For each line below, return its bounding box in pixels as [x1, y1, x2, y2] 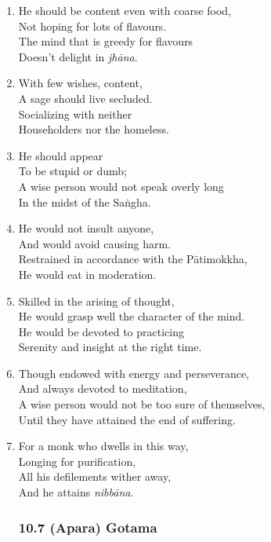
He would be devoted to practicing [18, 323, 185, 339]
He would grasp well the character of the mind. [18, 308, 245, 324]
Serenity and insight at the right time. [18, 339, 202, 355]
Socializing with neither [18, 105, 132, 122]
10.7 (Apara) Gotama [18, 517, 157, 537]
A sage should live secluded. [18, 90, 153, 106]
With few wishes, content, [18, 75, 143, 91]
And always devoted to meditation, [18, 380, 187, 397]
